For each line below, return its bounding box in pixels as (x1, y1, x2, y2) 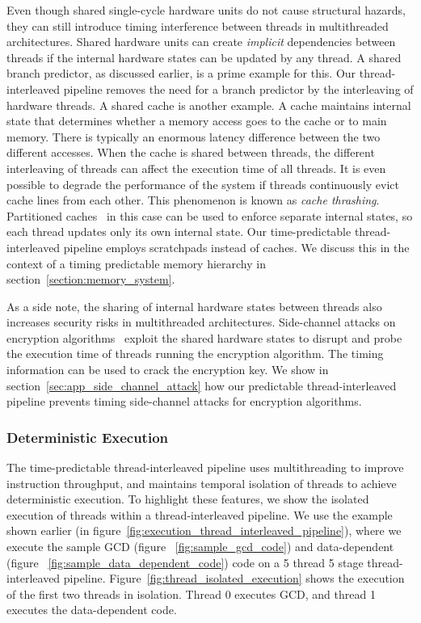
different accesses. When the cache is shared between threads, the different (6, 144, 375, 161)
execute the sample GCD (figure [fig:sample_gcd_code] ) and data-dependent (6, 538, 394, 555)
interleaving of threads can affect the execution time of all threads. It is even (6, 159, 386, 176)
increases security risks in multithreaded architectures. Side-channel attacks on (6, 314, 396, 330)
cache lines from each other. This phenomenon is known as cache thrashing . (6, 192, 380, 208)
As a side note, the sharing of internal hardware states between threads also (6, 297, 382, 314)
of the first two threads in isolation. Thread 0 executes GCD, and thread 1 (6, 585, 376, 602)
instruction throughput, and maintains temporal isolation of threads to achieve (6, 474, 397, 491)
